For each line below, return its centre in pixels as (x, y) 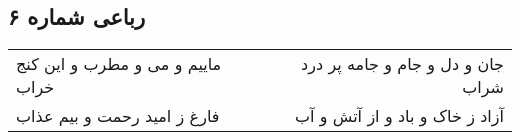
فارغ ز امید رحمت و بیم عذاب (118, 116)
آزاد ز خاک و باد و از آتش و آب (399, 116)
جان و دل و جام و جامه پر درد (402, 64)
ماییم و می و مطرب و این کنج (119, 64)
